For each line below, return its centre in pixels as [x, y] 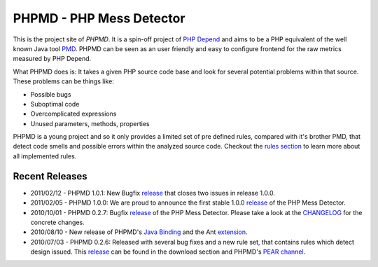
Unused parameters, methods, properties [90, 123]
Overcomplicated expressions [73, 114]
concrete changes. [57, 222]
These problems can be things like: [64, 81]
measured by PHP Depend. [52, 59]
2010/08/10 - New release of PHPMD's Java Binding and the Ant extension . [139, 232]
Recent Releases [50, 176]
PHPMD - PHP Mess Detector [99, 18]
